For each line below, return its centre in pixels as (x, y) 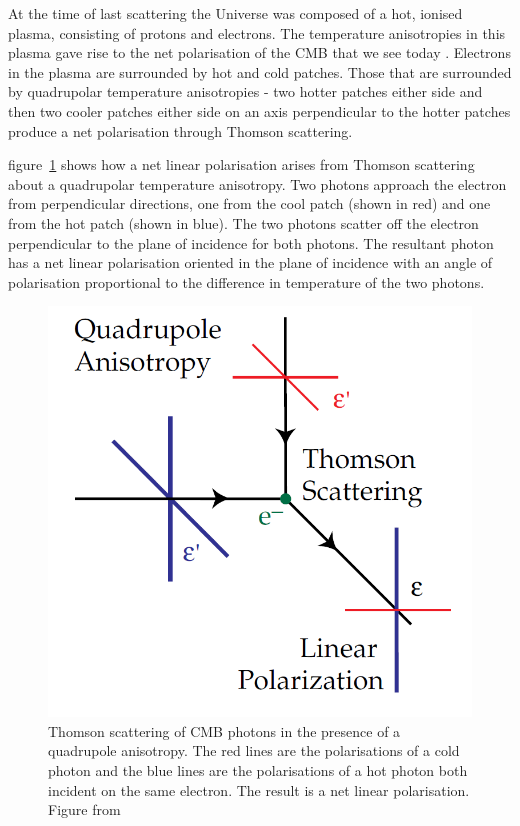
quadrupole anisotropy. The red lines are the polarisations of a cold (254, 750)
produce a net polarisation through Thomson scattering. (180, 130)
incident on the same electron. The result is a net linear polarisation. (259, 789)
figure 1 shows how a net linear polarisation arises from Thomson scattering (241, 164)
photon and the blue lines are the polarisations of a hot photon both (258, 769)
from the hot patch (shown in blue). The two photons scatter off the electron (243, 222)
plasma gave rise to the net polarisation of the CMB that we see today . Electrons (259, 52)
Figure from (84, 809)
